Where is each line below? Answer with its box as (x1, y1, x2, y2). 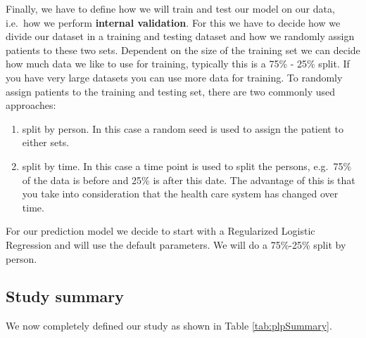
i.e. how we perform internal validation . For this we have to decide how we (6, 15, 341, 30)
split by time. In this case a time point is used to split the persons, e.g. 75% (22, 158, 352, 173)
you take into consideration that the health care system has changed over (22, 186, 339, 201)
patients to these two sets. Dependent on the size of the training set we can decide (6, 42, 360, 57)
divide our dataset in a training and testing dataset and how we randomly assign (6, 29, 355, 44)
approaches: (6, 98, 56, 112)
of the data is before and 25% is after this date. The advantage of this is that (22, 172, 355, 187)
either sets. (22, 135, 70, 150)
